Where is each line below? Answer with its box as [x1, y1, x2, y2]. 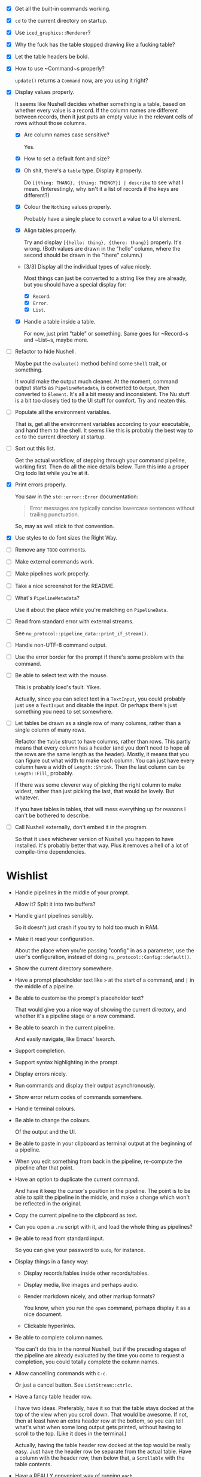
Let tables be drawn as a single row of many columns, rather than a [14, 719, 181, 726]
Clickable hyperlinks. [23, 1322, 76, 1329]
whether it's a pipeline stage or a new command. [14, 1012, 136, 1019]
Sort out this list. [14, 445, 56, 452]
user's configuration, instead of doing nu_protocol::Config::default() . [14, 953, 191, 960]
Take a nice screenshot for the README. [14, 582, 115, 589]
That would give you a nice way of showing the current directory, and [14, 1006, 187, 1013]
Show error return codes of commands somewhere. [14, 1093, 143, 1100]
